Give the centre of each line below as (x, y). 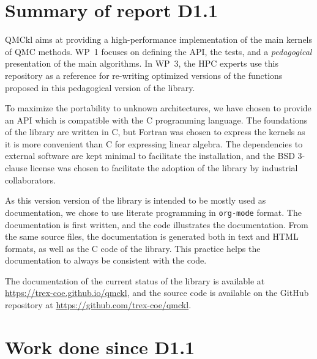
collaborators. (31, 179)
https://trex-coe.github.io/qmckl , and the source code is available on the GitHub (157, 293)
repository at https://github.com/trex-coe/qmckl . (98, 305)
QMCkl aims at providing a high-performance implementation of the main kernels (158, 39)
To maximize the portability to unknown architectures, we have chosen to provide (158, 108)
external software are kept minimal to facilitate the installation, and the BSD (150, 156)
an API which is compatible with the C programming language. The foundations (156, 120)
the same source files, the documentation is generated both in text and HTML (152, 236)
